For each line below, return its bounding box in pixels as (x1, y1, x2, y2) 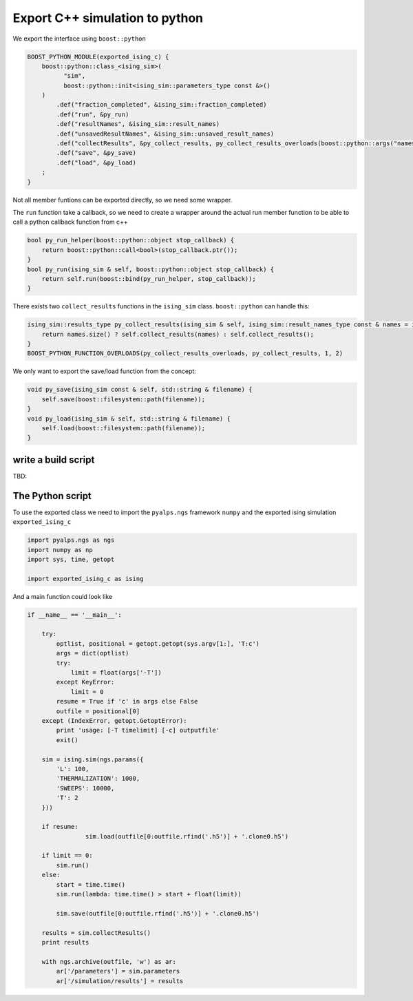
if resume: (41, 823, 78, 831)
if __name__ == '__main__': (27, 611, 122, 619)
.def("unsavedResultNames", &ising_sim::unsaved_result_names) (56, 129, 275, 138)
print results (41, 938, 89, 946)
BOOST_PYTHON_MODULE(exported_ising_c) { (27, 52, 169, 61)
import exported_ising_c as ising (27, 575, 144, 582)
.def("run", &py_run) (56, 110, 129, 118)
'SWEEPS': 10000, (56, 784, 115, 792)
